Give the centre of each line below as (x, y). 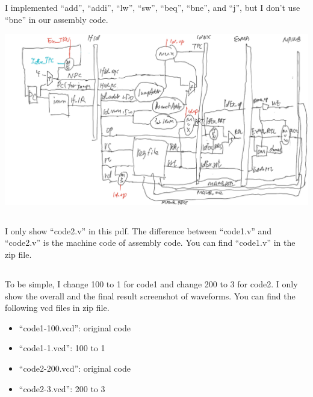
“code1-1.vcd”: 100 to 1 (62, 348)
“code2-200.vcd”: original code (75, 368)
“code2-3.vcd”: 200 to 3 (62, 388)
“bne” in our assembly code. (57, 19)
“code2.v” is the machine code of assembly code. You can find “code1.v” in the (150, 242)
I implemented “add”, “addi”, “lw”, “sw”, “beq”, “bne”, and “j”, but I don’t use (153, 8)
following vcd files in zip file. (57, 308)
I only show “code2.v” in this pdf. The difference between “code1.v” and (138, 230)
